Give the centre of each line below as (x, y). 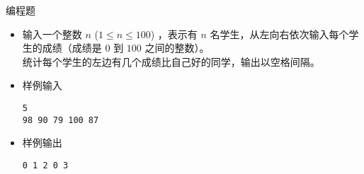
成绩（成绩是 (72, 48)
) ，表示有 (174, 34)
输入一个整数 (52, 34)
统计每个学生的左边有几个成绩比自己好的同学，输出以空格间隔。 (171, 61)
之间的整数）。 (177, 48)
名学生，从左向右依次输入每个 (279, 34)
